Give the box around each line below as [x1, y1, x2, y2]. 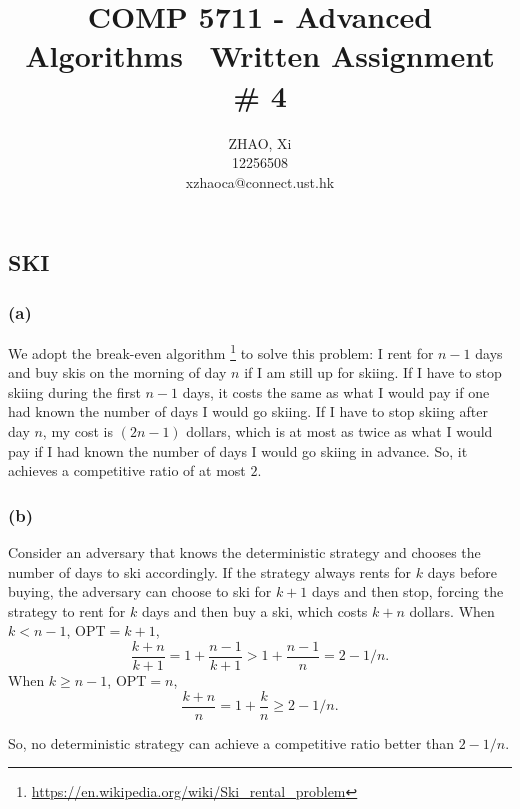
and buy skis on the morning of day [8, 362, 227, 383]
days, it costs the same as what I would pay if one [182, 381, 490, 402]
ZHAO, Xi [228, 132, 292, 153]
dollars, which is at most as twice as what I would [186, 420, 493, 441]
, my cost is [42, 420, 113, 441]
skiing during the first [8, 381, 141, 402]
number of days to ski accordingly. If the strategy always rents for [8, 561, 412, 582]
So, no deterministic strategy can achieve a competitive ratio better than [8, 732, 454, 753]
